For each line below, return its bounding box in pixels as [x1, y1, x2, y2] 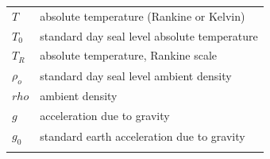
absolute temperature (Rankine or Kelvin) [40, 7, 245, 24]
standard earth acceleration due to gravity [40, 127, 245, 144]
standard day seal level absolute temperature [40, 27, 258, 44]
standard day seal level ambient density [40, 67, 232, 83]
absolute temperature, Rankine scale [40, 47, 218, 64]
